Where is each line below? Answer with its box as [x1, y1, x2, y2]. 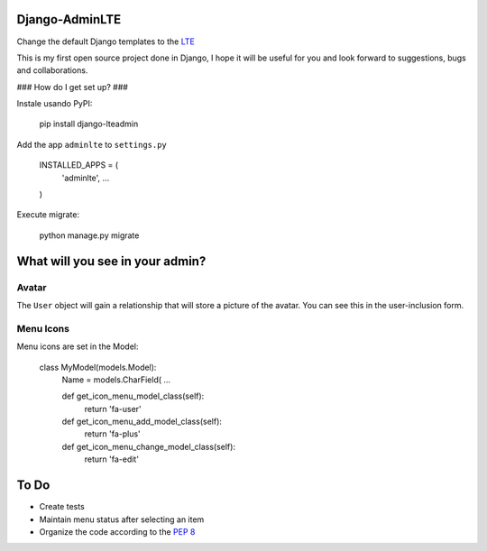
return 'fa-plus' [84, 428, 142, 439]
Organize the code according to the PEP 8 [39, 526, 196, 537]
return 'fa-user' [84, 403, 142, 414]
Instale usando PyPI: [16, 98, 93, 109]
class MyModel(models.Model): [39, 362, 157, 372]
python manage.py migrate [39, 230, 140, 241]
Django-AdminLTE [16, 12, 122, 27]
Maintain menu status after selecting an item [39, 514, 205, 525]
